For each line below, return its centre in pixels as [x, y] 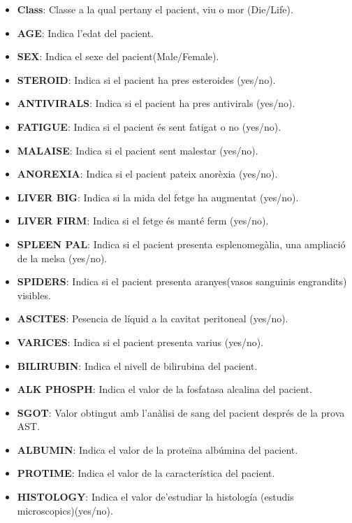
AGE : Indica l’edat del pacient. [85, 33]
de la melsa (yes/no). [62, 258]
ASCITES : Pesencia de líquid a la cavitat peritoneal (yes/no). [153, 318]
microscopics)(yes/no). [65, 510]
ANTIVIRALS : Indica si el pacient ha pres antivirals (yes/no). [156, 103]
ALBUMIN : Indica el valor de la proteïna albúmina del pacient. [157, 449]
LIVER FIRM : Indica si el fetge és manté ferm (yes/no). [143, 221]
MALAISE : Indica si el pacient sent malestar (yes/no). [138, 150]
